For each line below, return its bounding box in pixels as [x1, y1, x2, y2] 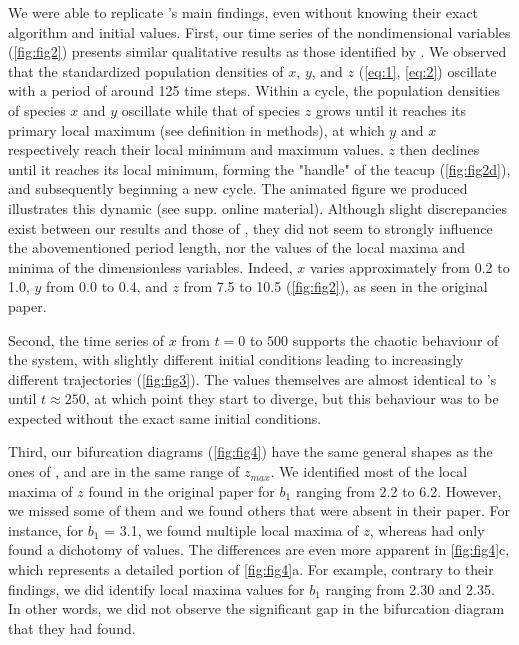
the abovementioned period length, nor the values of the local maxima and [8, 237, 466, 258]
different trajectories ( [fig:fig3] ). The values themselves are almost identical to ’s [8, 368, 497, 389]
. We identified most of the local [270, 461, 468, 482]
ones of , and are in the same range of [8, 461, 240, 482]
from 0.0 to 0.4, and [45, 276, 168, 297]
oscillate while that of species [121, 99, 301, 120]
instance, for [8, 519, 84, 540]
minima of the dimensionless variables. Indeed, [8, 256, 293, 277]
